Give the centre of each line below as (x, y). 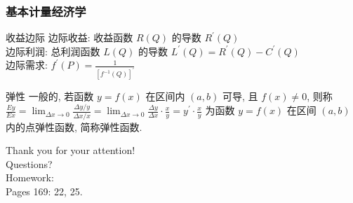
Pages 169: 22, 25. (44, 191)
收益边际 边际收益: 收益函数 (69, 37)
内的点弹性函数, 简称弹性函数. (74, 126)
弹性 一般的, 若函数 (50, 96)
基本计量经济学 (46, 11)
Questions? (29, 163)
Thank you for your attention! (71, 150)
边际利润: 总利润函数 (53, 51)
